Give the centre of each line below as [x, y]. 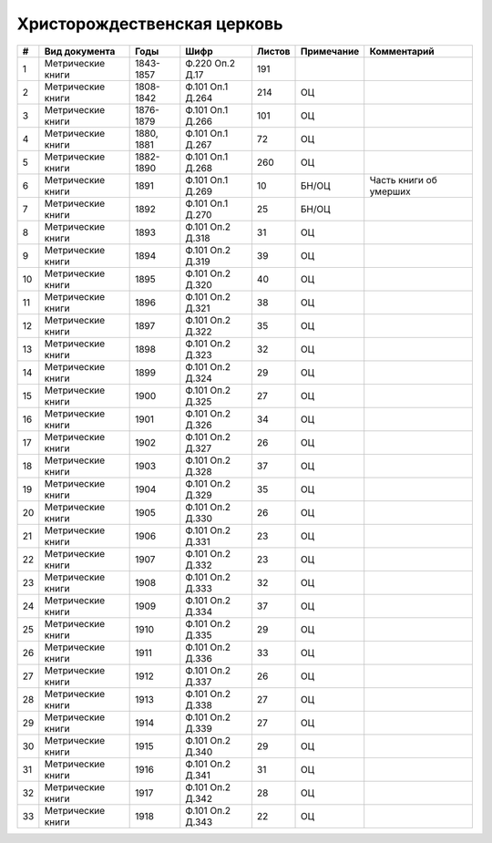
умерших [390, 191]
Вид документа [80, 51]
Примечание [330, 51]
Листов [273, 51]
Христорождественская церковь [150, 24]
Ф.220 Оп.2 [210, 63]
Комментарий [402, 51]
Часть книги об [403, 180]
